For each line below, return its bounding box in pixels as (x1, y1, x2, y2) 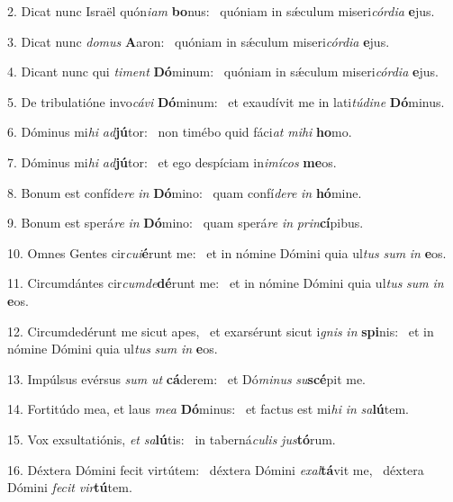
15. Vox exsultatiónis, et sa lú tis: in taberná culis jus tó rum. (7, 429, 336, 448)
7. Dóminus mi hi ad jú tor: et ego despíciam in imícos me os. (7, 152, 337, 171)
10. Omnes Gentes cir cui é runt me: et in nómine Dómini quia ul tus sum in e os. (7, 243, 447, 262)
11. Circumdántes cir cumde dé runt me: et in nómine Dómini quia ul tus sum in (7, 273, 444, 292)
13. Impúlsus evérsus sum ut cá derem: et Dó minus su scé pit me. (7, 369, 367, 388)
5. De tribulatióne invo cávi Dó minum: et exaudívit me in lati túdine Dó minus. (7, 92, 445, 111)
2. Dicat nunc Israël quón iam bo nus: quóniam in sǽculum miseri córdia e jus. (7, 2, 435, 20)
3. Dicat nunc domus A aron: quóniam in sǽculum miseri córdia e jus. (7, 31, 390, 50)
